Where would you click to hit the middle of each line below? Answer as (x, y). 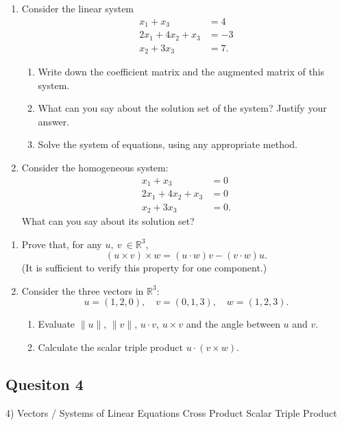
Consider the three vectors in (83, 290)
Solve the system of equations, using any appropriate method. (168, 144)
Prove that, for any (62, 244)
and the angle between (233, 324)
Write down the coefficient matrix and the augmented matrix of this (181, 72)
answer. (54, 121)
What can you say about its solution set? (108, 221)
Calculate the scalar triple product (110, 347)
